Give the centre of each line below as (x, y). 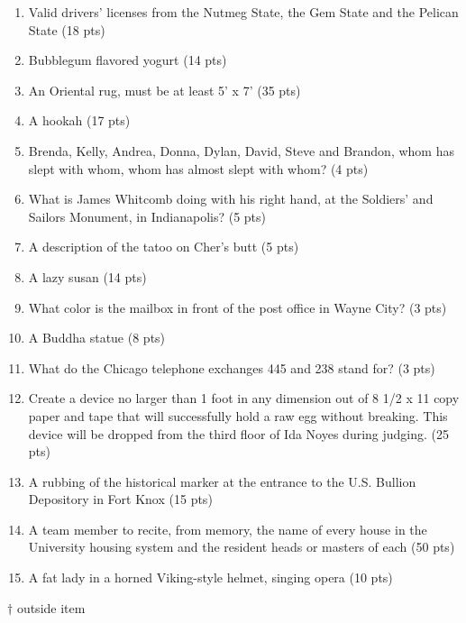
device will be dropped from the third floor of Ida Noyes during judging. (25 (239, 433)
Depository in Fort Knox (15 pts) (120, 499)
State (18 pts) (67, 29)
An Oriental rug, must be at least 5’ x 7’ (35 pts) (164, 90)
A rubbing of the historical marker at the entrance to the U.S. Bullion (222, 481)
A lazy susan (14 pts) (87, 276)
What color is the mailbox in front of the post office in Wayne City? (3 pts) (238, 307)
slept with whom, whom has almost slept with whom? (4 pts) (198, 168)
